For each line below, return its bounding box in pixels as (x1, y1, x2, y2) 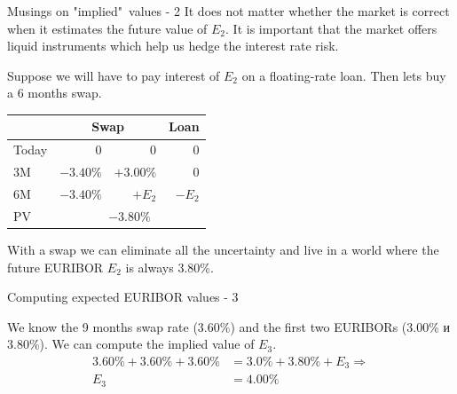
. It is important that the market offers (225, 19, 437, 37)
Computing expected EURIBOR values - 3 (7, 288, 239, 306)
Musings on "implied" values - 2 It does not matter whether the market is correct (7, 2, 450, 20)
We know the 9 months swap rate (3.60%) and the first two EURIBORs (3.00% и (7, 317, 450, 335)
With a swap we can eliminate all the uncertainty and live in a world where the (7, 240, 439, 258)
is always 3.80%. (125, 257, 214, 276)
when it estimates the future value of (7, 19, 208, 37)
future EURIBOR (7, 257, 104, 276)
